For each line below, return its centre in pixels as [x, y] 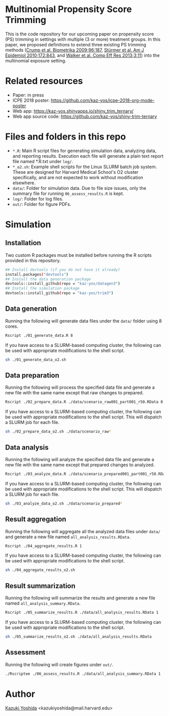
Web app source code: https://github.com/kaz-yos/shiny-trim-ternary [85, 116]
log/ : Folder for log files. [38, 199]
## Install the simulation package [43, 289]
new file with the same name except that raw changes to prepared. [74, 393]
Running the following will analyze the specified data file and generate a [80, 459]
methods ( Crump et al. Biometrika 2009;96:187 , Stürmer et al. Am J [75, 50]
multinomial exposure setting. [36, 60]
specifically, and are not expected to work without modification [78, 177]
